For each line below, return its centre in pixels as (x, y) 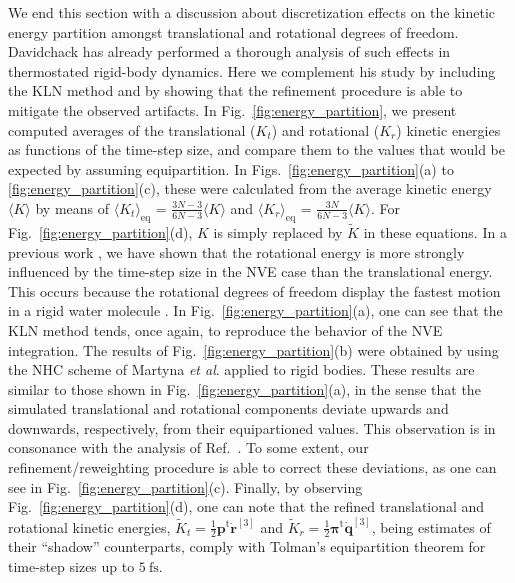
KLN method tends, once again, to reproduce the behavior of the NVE (225, 329)
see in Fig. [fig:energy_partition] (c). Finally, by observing (185, 486)
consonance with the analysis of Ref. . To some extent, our (188, 447)
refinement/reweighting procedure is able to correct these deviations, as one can (252, 467)
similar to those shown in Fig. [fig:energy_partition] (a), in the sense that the (244, 388)
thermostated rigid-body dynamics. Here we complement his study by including (252, 70)
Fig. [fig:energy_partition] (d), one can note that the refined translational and (246, 506)
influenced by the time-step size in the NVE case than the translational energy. (250, 271)
